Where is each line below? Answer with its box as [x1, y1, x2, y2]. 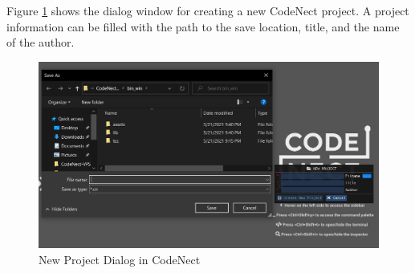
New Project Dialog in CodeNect [39, 251, 201, 267]
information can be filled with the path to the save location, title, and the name [6, 18, 400, 35]
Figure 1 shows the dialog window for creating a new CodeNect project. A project [6, 2, 409, 18]
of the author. [6, 34, 75, 51]
